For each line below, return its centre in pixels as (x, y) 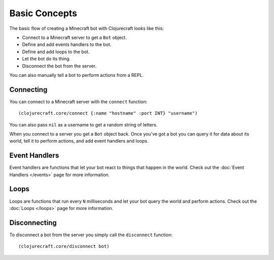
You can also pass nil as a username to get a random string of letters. (83, 124)
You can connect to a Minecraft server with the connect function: (78, 102)
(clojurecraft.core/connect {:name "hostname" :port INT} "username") (108, 113)
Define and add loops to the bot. (56, 52)
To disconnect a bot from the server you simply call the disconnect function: (91, 235)
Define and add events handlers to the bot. (67, 45)
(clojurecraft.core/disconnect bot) (64, 246)
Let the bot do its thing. (46, 59)
